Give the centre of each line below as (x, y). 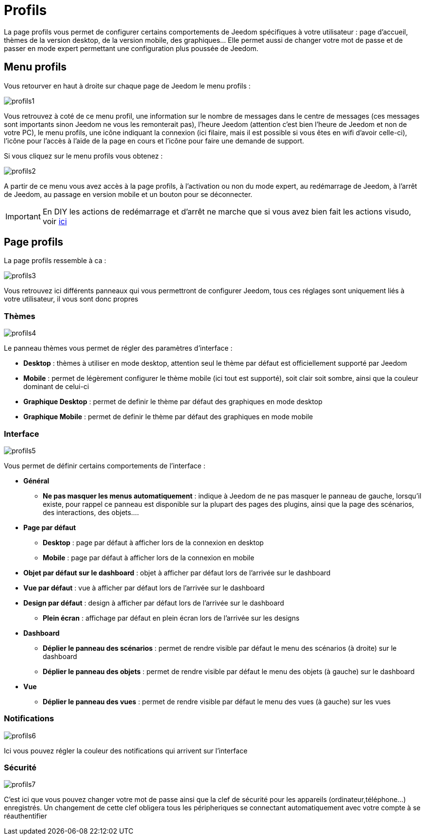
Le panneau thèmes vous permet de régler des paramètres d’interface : (118, 348)
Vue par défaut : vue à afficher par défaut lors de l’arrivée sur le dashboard (144, 588)
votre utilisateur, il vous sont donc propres (71, 299)
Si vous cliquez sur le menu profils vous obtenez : (83, 156)
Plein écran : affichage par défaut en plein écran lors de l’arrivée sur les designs (171, 618)
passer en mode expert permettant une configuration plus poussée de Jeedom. (131, 48)
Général (36, 481)
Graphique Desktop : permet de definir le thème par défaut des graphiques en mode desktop (173, 402)
